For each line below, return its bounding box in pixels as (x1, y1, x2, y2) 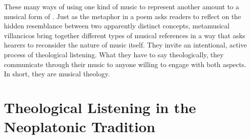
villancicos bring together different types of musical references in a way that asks (4, 30, 246, 40)
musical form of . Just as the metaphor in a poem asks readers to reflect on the (4, 11, 241, 21)
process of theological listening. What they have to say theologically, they (4, 49, 224, 59)
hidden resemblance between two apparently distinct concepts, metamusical (4, 21, 230, 31)
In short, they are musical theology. (4, 69, 110, 79)
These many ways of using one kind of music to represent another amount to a (4, 1, 239, 11)
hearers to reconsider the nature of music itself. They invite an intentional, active (4, 40, 247, 50)
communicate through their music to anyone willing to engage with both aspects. (4, 59, 247, 69)
